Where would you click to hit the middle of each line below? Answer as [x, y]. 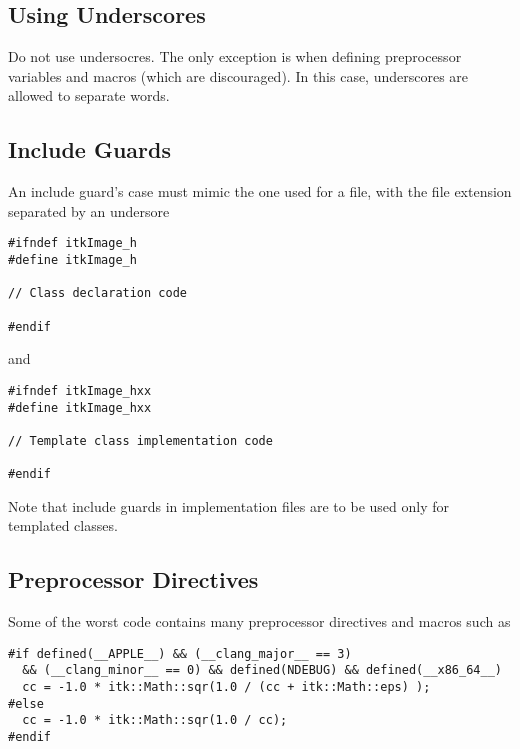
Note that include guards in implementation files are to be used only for [228, 505]
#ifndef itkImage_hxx [80, 390]
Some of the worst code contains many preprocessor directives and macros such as [259, 621]
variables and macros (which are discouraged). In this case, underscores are [238, 75]
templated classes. [63, 525]
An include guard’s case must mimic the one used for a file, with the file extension [260, 191]
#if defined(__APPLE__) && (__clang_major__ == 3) [180, 653]
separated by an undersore [89, 210]
